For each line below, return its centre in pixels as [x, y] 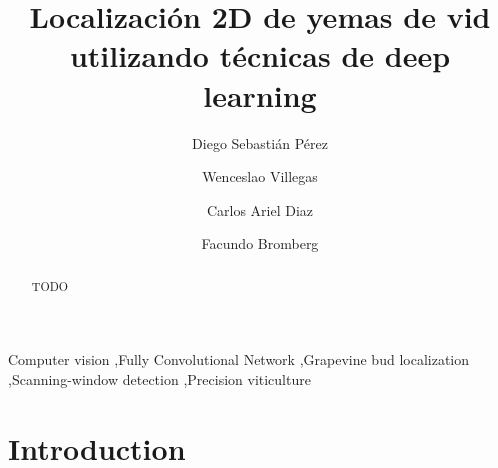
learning [260, 94]
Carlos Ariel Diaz [260, 209]
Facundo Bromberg [260, 243]
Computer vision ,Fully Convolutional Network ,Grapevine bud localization [239, 359]
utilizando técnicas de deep [260, 55]
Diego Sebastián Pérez [260, 142]
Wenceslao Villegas [260, 176]
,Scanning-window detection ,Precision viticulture [159, 378]
